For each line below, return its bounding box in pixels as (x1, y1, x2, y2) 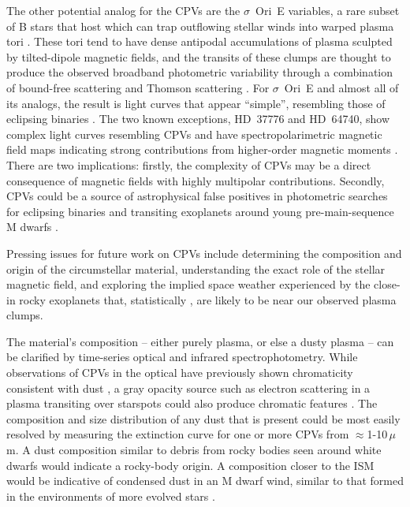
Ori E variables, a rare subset (255, 2, 400, 18)
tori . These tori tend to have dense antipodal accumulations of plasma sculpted (6, 33, 393, 50)
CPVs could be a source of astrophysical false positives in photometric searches (6, 188, 388, 204)
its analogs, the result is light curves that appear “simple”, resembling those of (6, 95, 386, 111)
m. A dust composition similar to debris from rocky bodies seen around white (6, 442, 382, 458)
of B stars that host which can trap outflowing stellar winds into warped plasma (6, 17, 394, 34)
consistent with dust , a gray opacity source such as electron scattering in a (6, 379, 371, 396)
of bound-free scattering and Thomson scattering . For (6, 79, 270, 95)
